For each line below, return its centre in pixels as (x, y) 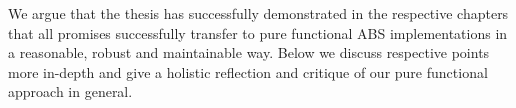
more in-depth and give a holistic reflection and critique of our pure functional (248, 71)
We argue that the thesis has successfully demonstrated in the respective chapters (258, 13)
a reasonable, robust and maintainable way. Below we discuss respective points (249, 52)
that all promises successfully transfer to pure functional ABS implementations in (258, 32)
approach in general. (70, 91)
